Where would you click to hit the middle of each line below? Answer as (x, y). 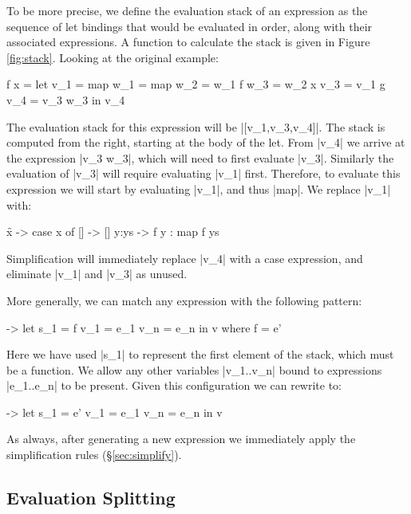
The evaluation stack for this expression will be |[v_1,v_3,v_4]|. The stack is (196, 126)
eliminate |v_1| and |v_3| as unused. (97, 274)
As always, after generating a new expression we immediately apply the (181, 439)
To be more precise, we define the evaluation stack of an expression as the (187, 10)
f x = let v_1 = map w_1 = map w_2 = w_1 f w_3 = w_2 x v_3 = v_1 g (196, 84)
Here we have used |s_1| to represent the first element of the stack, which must (200, 354)
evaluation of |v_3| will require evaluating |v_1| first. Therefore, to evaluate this (204, 173)
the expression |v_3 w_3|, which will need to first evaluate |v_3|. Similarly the (200, 157)
